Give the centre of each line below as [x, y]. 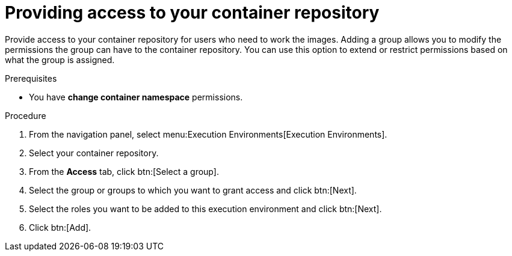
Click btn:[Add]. [60, 227]
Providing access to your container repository [192, 13]
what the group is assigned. [60, 59]
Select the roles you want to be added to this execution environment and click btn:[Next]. [205, 209]
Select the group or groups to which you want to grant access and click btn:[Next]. [193, 190]
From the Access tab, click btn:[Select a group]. [124, 171]
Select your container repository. [94, 153]
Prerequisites [31, 78]
